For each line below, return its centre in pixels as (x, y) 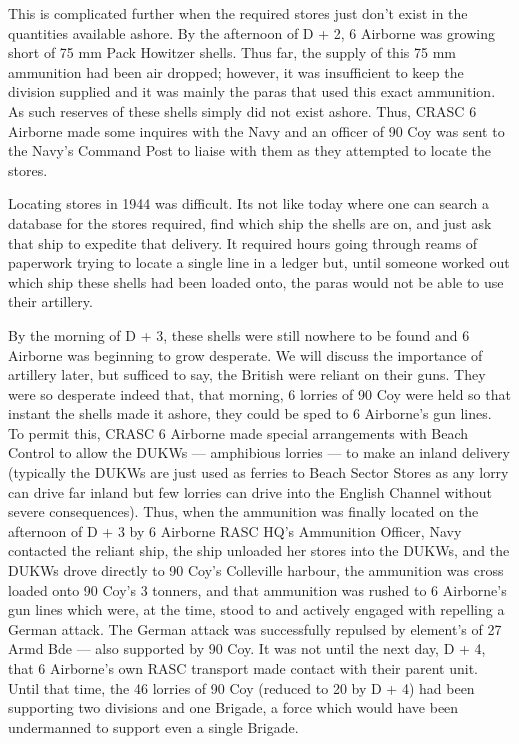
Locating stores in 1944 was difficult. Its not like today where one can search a (248, 203)
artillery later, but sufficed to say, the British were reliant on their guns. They (247, 374)
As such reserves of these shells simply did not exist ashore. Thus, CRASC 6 (242, 110)
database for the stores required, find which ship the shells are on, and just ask (250, 222)
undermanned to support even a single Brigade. (153, 726)
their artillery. (50, 301)
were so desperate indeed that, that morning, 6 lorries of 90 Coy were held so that (259, 393)
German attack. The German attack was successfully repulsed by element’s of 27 (255, 628)
